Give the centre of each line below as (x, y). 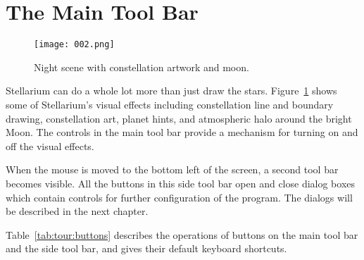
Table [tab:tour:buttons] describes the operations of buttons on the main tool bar (182, 234)
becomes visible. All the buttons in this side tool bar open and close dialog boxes (181, 183)
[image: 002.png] (74, 45)
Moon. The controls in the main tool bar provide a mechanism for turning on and (182, 132)
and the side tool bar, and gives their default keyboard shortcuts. (146, 248)
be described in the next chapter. (77, 211)
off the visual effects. (50, 146)
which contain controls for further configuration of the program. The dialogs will (179, 197)
